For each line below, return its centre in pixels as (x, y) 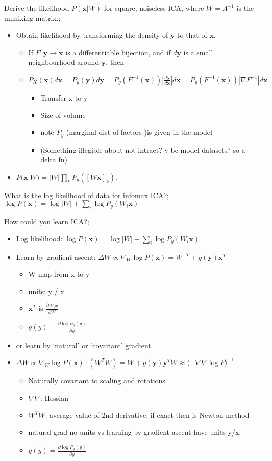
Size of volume (63, 115)
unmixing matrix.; (32, 18)
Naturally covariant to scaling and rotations (97, 381)
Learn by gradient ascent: (56, 257)
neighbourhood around (64, 62)
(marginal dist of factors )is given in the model (139, 132)
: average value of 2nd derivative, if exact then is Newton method (147, 415)
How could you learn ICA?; (47, 221)
